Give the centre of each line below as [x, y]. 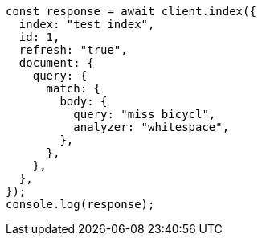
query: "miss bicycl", [145, 114]
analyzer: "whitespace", [151, 127]
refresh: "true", [73, 50]
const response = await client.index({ [131, 11]
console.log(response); [80, 204]
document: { [56, 63]
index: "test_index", [87, 24]
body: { [84, 101]
